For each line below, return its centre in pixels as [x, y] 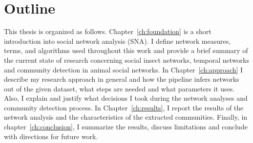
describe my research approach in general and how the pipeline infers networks [122, 79]
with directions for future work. [51, 136]
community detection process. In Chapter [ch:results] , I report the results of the [124, 107]
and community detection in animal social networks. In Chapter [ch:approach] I [124, 69]
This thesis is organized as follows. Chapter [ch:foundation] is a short [108, 31]
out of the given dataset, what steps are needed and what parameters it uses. [119, 88]
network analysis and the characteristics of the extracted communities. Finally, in [126, 117]
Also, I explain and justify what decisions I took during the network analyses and [126, 98]
